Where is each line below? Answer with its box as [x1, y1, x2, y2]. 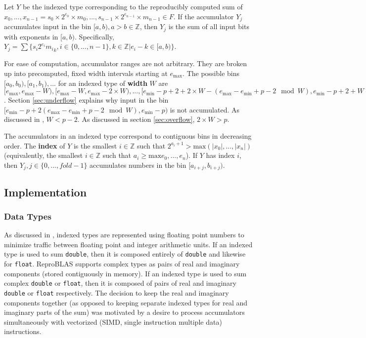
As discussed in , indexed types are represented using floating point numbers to [4, 229, 244, 240]
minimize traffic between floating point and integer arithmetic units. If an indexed [4, 239, 253, 249]
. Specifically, [75, 31, 114, 41]
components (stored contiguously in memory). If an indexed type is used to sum [4, 268, 247, 278]
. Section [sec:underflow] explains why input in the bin [4, 95, 169, 105]
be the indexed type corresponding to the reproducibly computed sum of [22, 1, 243, 11]
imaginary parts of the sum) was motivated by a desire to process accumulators [4, 307, 245, 317]
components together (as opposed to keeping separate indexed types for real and [4, 297, 248, 307]
